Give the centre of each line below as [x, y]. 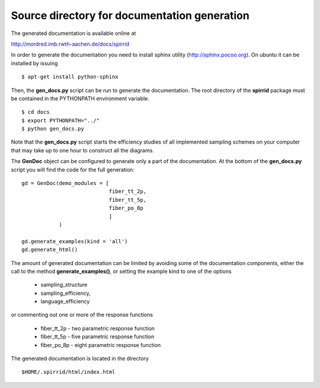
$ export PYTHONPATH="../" [61, 120]
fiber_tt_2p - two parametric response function [98, 328]
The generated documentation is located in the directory [80, 358]
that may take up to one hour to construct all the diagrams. [82, 150]
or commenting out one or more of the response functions [82, 315]
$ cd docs [36, 112]
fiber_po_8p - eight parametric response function [101, 345]
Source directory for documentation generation [130, 15]
